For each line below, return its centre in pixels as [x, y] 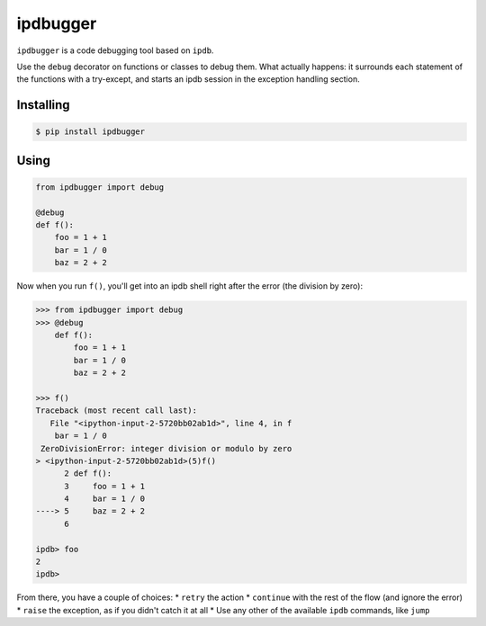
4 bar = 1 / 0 [105, 499]
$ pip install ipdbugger [90, 132]
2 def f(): [88, 474]
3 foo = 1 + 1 [105, 486]
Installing [44, 105]
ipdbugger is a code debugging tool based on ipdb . [115, 50]
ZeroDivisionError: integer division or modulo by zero [166, 448]
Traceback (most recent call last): [117, 411]
